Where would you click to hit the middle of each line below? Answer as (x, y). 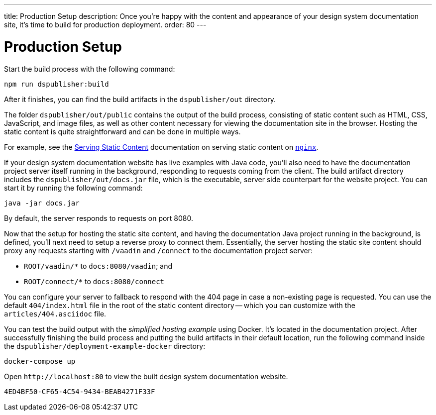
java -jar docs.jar (42, 203)
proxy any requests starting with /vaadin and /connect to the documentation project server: (158, 250)
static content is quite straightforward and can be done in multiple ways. (122, 131)
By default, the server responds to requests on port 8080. (99, 218)
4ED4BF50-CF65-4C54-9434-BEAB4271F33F (80, 391)
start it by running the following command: (73, 188)
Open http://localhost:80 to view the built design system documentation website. (146, 376)
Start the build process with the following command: (90, 69)
